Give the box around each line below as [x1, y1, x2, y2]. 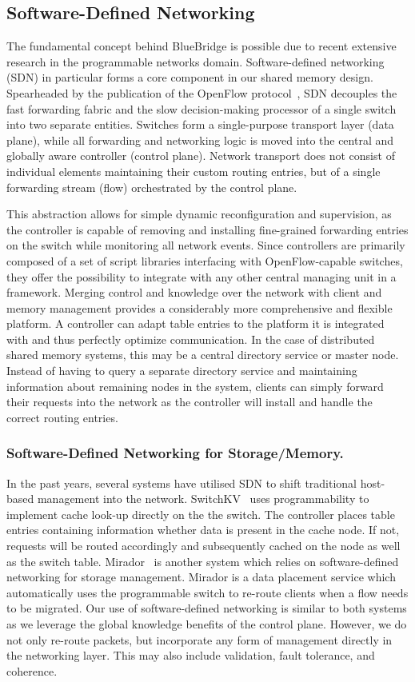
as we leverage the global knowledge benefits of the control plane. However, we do [6, 616, 407, 632]
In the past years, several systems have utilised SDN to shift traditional [6, 474, 357, 491]
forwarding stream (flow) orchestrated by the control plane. [6, 178, 297, 195]
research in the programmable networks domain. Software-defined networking [6, 53, 385, 70]
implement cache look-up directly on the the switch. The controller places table [6, 505, 395, 522]
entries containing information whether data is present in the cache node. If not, [6, 521, 400, 538]
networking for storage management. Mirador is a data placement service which [6, 568, 396, 585]
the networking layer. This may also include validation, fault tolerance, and [6, 647, 375, 664]
